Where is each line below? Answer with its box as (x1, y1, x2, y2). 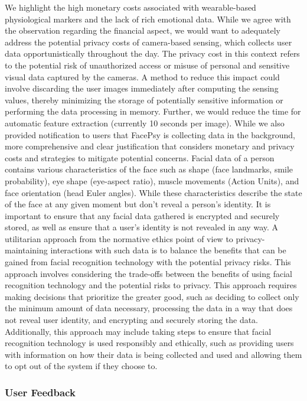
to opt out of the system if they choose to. (5, 360, 158, 372)
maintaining (5, 244, 48, 256)
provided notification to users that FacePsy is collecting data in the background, (5, 128, 296, 141)
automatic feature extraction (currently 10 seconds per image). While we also (5, 116, 285, 129)
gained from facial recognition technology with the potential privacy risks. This (5, 256, 291, 268)
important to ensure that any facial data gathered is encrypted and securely (5, 209, 280, 221)
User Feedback (5, 384, 76, 399)
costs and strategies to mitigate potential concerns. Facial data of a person (5, 151, 275, 164)
